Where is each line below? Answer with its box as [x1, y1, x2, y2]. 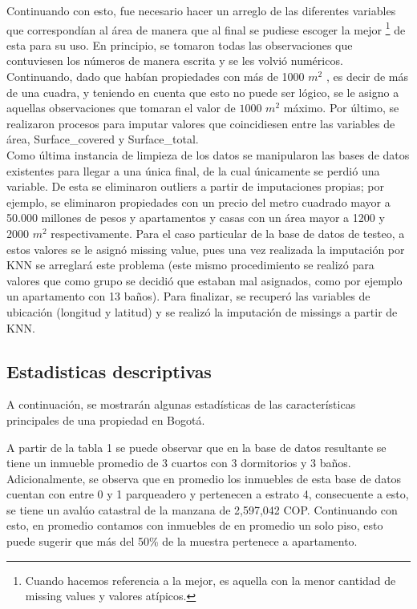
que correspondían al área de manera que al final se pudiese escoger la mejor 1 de [6, 18, 406, 38]
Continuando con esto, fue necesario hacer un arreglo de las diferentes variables [6, 2, 396, 18]
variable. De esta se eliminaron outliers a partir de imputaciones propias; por [6, 178, 385, 195]
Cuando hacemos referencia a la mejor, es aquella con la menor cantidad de [25, 571, 396, 588]
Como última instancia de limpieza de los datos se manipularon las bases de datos [6, 147, 410, 163]
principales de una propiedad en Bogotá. [6, 411, 205, 428]
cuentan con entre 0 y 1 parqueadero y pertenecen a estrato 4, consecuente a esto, [6, 486, 409, 502]
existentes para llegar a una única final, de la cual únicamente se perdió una [6, 162, 380, 179]
